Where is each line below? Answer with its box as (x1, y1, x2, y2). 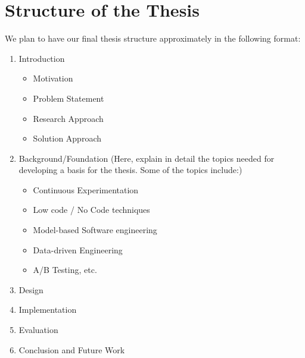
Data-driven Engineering (33, 243, 123, 256)
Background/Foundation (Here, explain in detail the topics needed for (18, 152, 275, 164)
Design (18, 283, 43, 296)
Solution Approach (33, 132, 102, 145)
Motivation (33, 72, 73, 84)
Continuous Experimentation (33, 183, 139, 196)
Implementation (18, 303, 77, 316)
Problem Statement (33, 92, 104, 104)
